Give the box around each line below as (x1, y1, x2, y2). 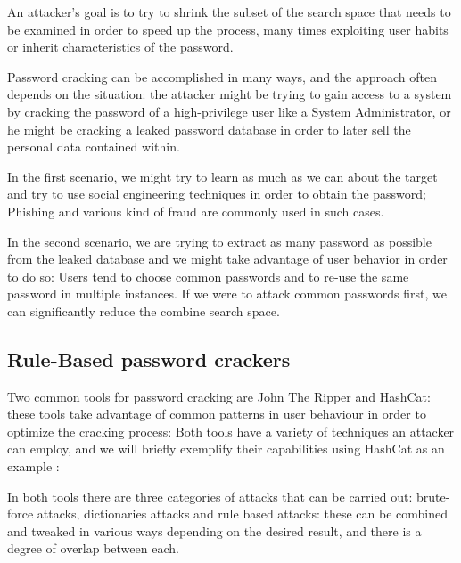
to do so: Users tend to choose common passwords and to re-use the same (7, 266, 409, 285)
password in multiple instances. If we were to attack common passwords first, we (7, 284, 448, 303)
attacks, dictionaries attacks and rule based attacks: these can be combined (37, 504, 449, 523)
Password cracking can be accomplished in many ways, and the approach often (7, 67, 438, 86)
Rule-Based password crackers (7, 345, 291, 372)
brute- (416, 486, 450, 505)
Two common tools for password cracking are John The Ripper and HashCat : (7, 387, 431, 405)
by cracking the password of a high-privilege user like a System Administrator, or (7, 102, 451, 120)
